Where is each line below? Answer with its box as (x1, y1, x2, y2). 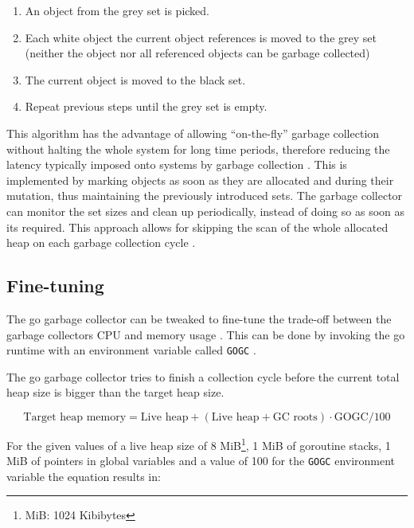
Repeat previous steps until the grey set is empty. (25, 98, 268, 115)
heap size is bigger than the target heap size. (6, 384, 225, 401)
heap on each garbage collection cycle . (6, 234, 196, 251)
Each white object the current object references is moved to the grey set (25, 29, 377, 45)
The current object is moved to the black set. (25, 71, 246, 88)
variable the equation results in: (6, 467, 161, 484)
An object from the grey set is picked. (25, 2, 210, 18)
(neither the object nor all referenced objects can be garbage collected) (25, 45, 370, 61)
